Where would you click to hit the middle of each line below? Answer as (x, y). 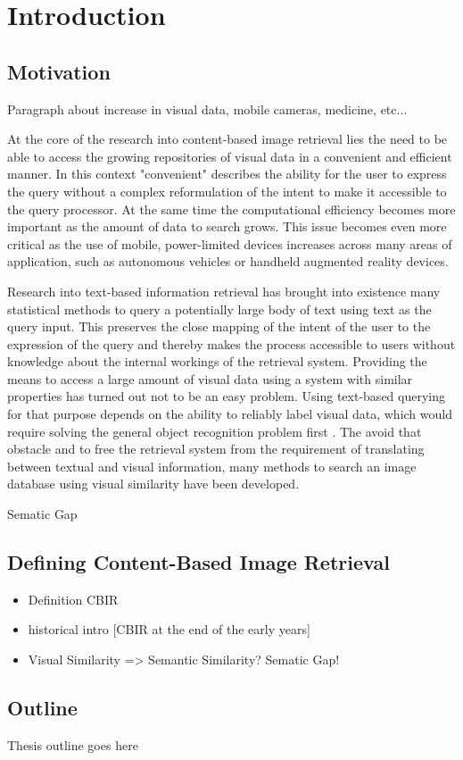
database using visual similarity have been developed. (153, 484)
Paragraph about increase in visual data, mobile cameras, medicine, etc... (207, 109)
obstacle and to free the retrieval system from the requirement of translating (216, 449)
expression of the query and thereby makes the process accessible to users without (231, 343)
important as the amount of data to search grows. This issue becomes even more (227, 226)
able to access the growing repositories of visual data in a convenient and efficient (230, 156)
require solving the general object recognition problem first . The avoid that (215, 431)
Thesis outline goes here (73, 744)
